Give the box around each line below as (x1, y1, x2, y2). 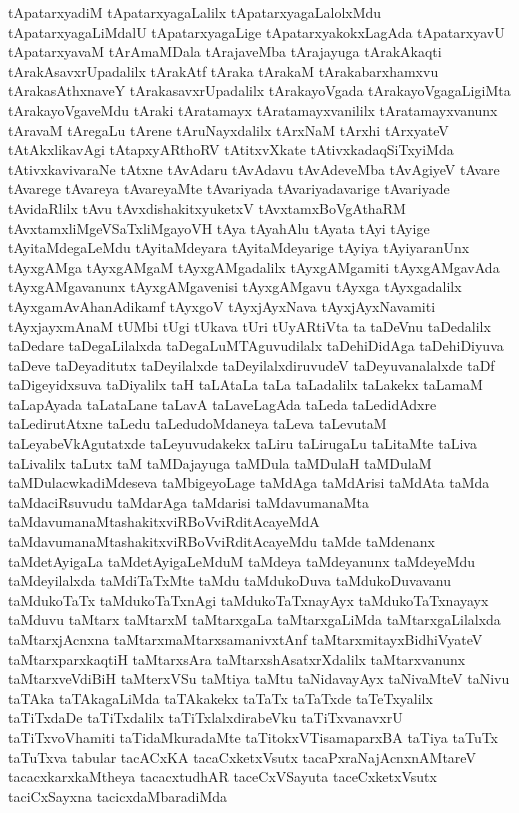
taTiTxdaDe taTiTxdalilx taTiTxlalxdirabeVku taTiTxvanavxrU (8, 707, 403, 728)
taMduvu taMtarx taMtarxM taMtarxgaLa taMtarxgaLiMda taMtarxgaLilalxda (8, 609, 501, 630)
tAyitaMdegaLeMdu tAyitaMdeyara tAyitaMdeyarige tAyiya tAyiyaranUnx (8, 237, 470, 258)
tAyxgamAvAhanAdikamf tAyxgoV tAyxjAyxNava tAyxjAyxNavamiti (8, 295, 436, 316)
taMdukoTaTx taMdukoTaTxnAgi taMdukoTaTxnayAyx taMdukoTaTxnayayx (8, 589, 489, 610)
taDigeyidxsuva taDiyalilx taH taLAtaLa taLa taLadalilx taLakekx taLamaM (8, 374, 483, 395)
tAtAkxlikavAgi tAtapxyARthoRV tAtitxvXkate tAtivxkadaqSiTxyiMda (8, 139, 454, 160)
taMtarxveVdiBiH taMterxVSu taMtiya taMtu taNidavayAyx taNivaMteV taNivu (8, 668, 510, 689)
